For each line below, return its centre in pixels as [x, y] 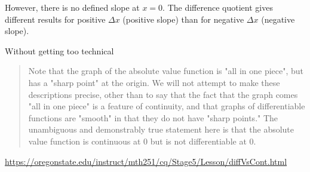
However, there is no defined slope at [72, 7]
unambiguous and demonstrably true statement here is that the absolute [161, 129]
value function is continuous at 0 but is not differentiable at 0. [142, 141]
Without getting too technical [59, 50]
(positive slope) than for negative [183, 19]
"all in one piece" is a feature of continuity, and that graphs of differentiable [167, 106]
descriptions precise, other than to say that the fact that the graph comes [163, 94]
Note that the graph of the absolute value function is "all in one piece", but [166, 71]
